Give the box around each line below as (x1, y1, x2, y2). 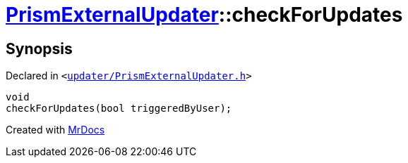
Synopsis (6, 39, 73, 58)
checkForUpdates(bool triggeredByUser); (6, 103, 232, 115)
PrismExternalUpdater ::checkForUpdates (6, 3, 403, 27)
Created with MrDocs (6, 124, 105, 136)
